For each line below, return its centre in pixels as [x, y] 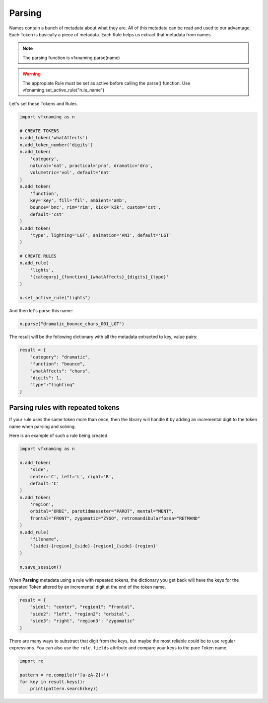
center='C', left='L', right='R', [72, 477]
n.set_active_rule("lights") [55, 298]
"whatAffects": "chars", [60, 371]
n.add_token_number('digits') [56, 145]
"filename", [45, 539]
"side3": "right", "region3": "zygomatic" [82, 621]
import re [32, 661]
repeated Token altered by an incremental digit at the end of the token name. [88, 587]
